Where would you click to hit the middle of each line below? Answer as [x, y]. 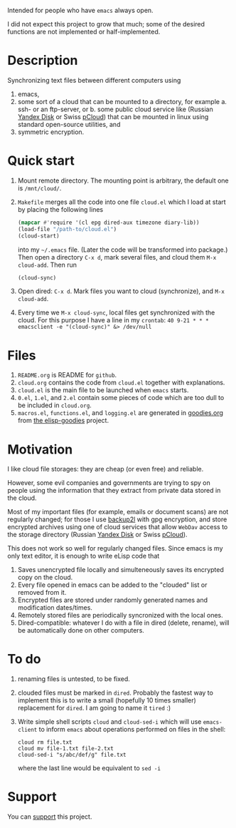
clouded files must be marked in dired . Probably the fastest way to [115, 693]
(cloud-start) [38, 236]
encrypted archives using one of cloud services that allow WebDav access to [118, 527]
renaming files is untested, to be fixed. [74, 679]
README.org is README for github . [67, 375]
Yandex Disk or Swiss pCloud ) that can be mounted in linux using [113, 116]
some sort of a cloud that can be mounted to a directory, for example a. [122, 101]
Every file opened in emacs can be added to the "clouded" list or [112, 585]
